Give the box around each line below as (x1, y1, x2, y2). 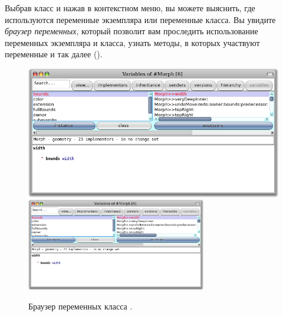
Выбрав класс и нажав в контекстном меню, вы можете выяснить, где (5, 2, 255, 14)
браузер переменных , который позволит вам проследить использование (5, 25, 258, 37)
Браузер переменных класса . (28, 300, 133, 312)
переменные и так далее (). (5, 48, 103, 60)
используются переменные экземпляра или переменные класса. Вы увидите (5, 13, 276, 25)
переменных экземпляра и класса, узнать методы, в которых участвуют (5, 36, 260, 48)
